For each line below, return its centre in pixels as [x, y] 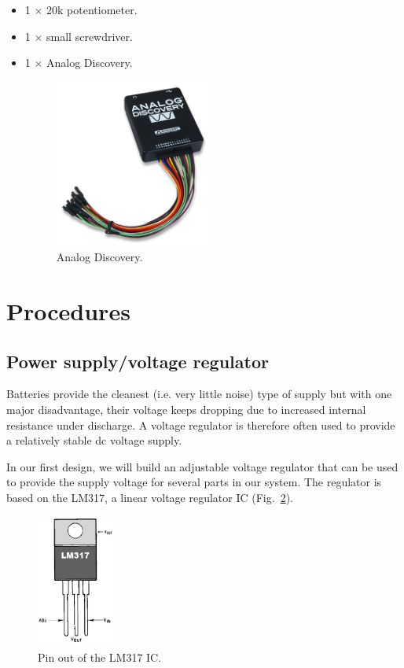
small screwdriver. [90, 36]
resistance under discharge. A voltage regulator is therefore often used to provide [201, 424]
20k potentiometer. [92, 9]
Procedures [68, 311]
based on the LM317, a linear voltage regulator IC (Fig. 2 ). [150, 498]
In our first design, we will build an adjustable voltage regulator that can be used [202, 466]
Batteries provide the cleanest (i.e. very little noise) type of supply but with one [199, 394]
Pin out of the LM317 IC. [100, 657]
